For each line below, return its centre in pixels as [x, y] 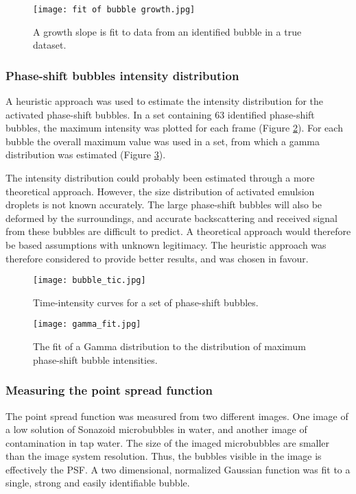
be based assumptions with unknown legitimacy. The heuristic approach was [166, 245]
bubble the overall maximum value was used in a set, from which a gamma [163, 141]
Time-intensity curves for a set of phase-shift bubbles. [146, 302]
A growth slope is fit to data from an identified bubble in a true [167, 31]
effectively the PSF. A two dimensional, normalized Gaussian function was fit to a [178, 469]
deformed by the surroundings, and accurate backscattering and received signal [171, 218]
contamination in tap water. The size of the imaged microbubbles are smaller [168, 442]
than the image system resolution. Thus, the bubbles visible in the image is [164, 456]
